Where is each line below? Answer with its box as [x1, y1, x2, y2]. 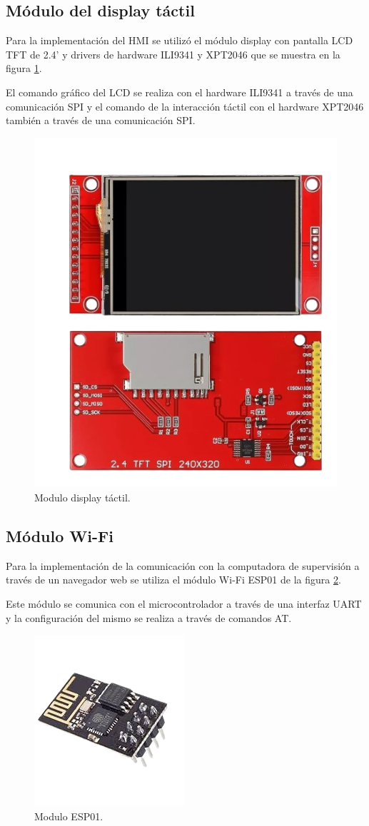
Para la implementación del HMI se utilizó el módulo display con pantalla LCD [6, 33, 353, 48]
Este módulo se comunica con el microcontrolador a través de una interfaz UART [6, 596, 362, 611]
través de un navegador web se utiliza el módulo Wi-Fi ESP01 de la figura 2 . [6, 572, 341, 587]
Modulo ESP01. [34, 808, 103, 823]
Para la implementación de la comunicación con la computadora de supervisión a [6, 558, 360, 573]
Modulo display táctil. [34, 490, 131, 505]
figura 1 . [6, 61, 42, 76]
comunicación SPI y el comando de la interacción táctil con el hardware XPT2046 [6, 98, 364, 113]
